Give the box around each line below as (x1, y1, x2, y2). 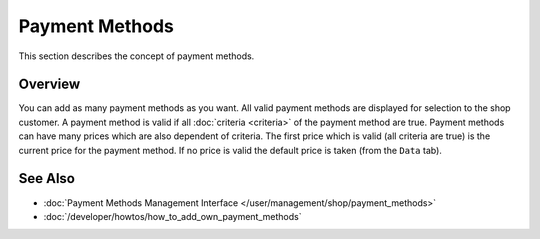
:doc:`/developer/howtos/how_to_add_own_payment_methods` (43, 210, 302, 222)
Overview (18, 76, 81, 93)
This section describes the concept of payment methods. (18, 50, 255, 62)
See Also (18, 170, 75, 187)
